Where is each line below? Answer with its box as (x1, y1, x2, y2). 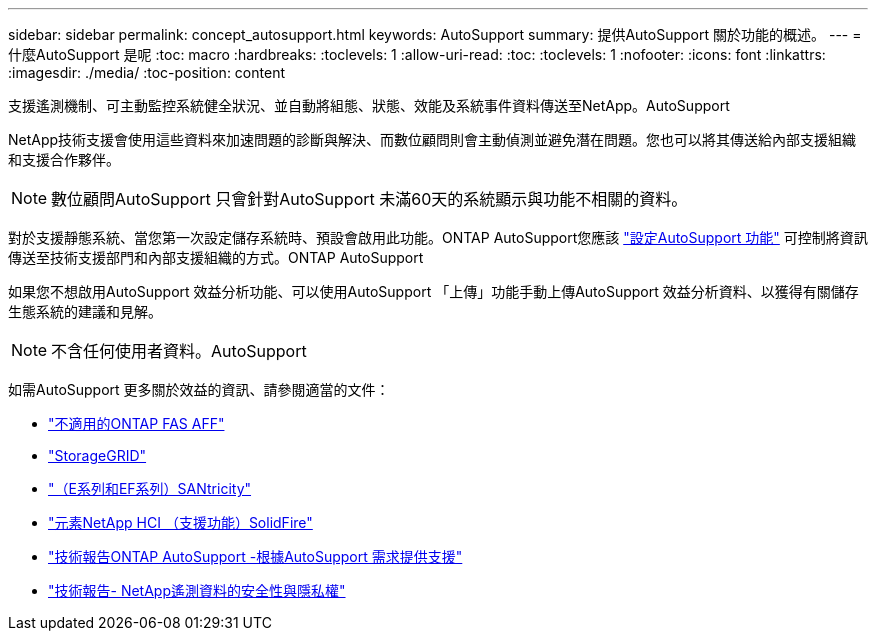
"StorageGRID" (48, 447, 147, 464)
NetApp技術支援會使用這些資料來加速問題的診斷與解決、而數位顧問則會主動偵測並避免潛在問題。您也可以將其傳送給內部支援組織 (8, 131, 857, 148)
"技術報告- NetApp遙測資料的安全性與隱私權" (48, 582, 346, 599)
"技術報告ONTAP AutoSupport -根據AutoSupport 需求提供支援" (48, 548, 463, 565)
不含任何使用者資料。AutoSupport (51, 341, 307, 361)
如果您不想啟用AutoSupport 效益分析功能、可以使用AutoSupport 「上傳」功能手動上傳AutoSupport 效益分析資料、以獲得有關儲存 (8, 283, 859, 300)
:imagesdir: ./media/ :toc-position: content (8, 64, 285, 81)
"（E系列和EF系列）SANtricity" (48, 480, 252, 497)
